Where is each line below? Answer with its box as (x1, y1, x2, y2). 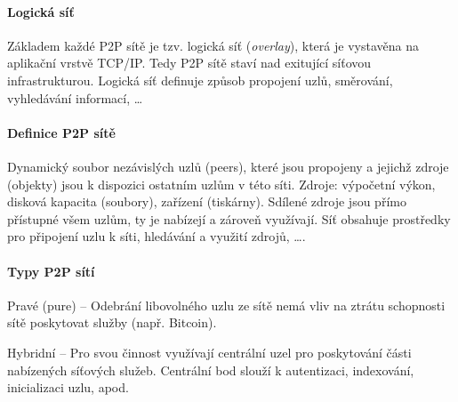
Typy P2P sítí (7, 261, 95, 280)
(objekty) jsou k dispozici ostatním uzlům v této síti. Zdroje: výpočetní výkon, (7, 174, 436, 193)
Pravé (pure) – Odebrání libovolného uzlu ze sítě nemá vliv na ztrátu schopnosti (7, 295, 446, 314)
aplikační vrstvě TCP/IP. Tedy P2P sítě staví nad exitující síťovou (7, 53, 372, 72)
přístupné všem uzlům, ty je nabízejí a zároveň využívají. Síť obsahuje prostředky (7, 209, 451, 228)
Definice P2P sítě (7, 123, 116, 141)
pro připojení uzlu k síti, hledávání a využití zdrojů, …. (7, 227, 306, 245)
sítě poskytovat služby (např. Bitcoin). (7, 313, 217, 332)
